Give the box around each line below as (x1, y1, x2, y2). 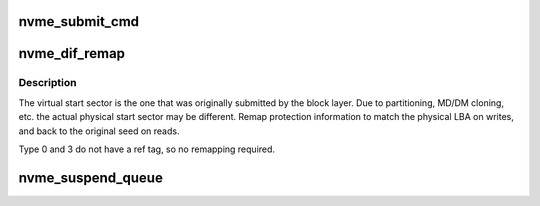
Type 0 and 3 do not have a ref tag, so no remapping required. (18, 143, 275, 155)
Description (18, 76, 77, 90)
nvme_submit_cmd (18, 13, 140, 30)
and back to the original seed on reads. (18, 125, 180, 137)
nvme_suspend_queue (18, 169, 164, 186)
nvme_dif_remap (18, 45, 125, 62)
